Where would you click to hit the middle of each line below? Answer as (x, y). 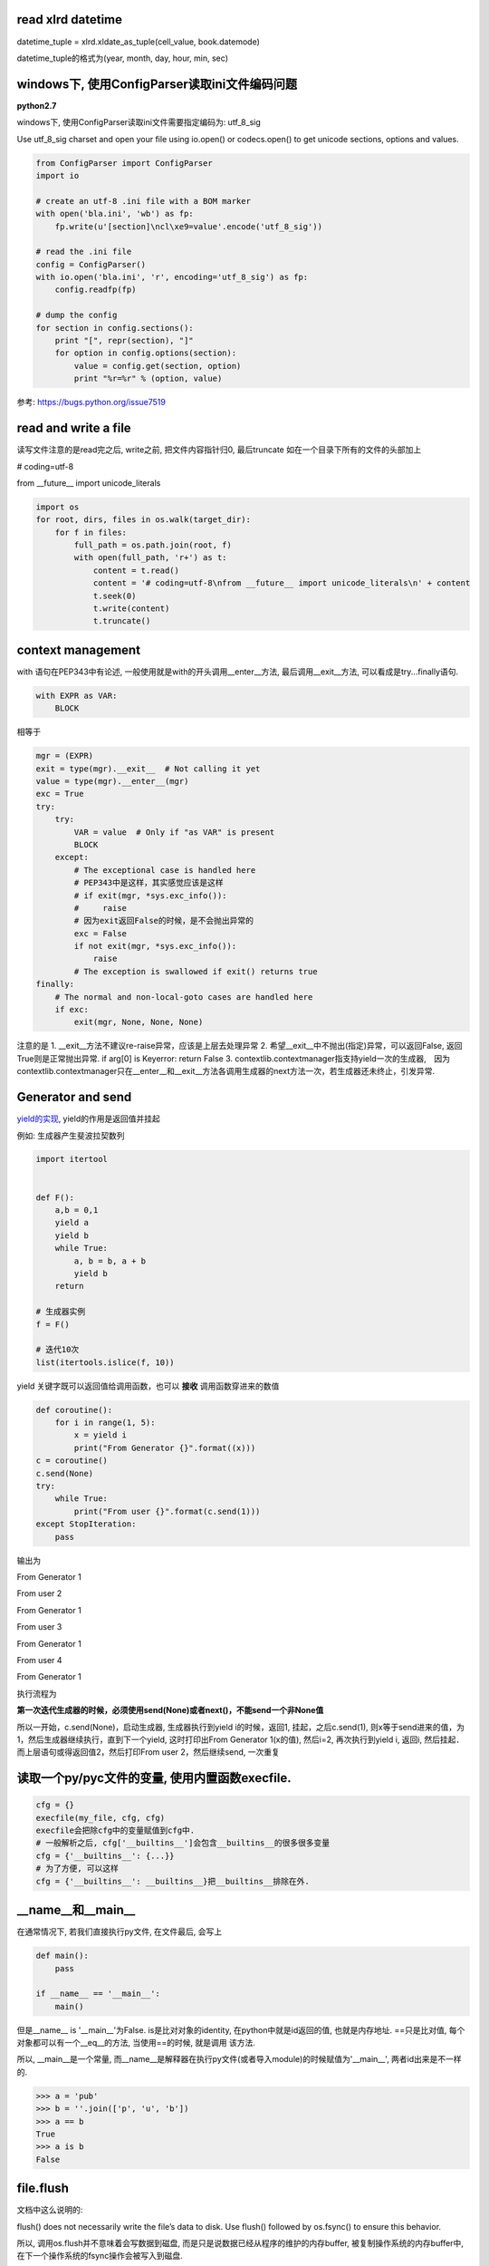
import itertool (72, 1159)
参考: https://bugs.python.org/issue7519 (91, 402)
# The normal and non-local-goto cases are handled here (184, 997)
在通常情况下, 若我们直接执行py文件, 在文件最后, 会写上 (120, 1932)
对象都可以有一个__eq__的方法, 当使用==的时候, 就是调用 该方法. (136, 2043)
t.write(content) (131, 609)
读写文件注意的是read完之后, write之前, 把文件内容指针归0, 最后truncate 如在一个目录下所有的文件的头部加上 (219, 450)
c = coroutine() (72, 1461)
